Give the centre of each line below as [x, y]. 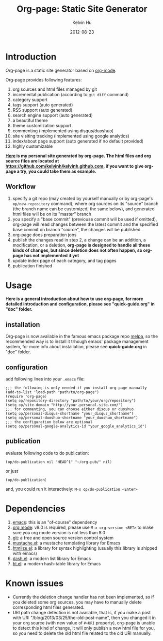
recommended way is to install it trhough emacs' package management [77, 341]
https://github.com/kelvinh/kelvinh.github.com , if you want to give [74, 166]
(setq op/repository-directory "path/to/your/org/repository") [71, 401]
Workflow [21, 187]
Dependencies [35, 509]
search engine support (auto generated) [53, 115]
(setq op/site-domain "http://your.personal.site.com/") [64, 405]
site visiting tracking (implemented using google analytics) [71, 136]
